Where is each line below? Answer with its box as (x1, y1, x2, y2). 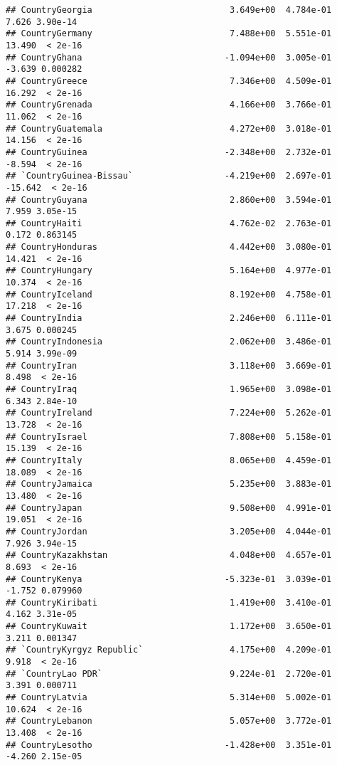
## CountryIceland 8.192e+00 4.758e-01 (6, 289, 332, 300)
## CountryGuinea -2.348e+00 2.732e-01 (6, 147, 332, 157)
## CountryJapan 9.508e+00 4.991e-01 (6, 502, 332, 513)
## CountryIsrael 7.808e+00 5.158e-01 (6, 431, 332, 442)
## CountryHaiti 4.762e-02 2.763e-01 (6, 218, 332, 228)
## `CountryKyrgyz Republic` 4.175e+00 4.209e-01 (6, 645, 332, 655)
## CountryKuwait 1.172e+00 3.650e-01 (6, 621, 332, 632)
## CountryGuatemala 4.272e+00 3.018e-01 (6, 123, 332, 134)
